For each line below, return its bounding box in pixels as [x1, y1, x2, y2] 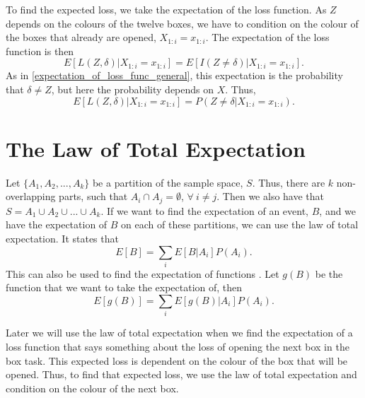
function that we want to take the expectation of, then [6, 280, 243, 295]
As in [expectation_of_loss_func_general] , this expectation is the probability [6, 68, 343, 83]
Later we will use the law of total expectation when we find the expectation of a [6, 325, 353, 340]
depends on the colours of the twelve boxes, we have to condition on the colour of [6, 16, 359, 30]
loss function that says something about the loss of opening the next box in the [6, 339, 349, 353]
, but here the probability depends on [51, 81, 214, 96]
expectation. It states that [6, 230, 119, 245]
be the [315, 266, 343, 281]
